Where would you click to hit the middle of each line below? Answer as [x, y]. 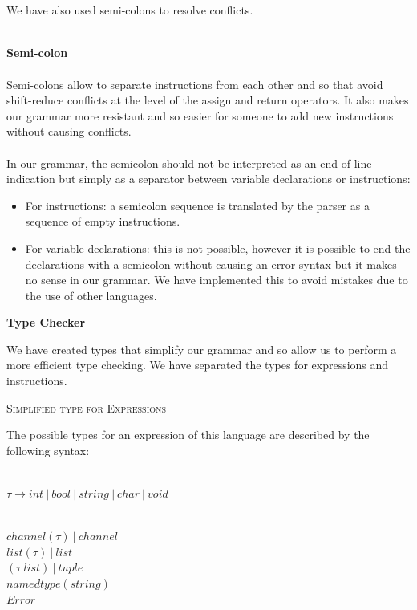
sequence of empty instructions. [103, 221]
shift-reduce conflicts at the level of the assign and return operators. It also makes [208, 100]
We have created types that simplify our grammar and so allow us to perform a [202, 349]
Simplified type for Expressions [87, 407]
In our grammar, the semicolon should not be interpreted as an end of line [189, 163]
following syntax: [48, 450]
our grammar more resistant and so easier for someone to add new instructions [200, 115]
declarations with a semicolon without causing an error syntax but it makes [211, 264]
